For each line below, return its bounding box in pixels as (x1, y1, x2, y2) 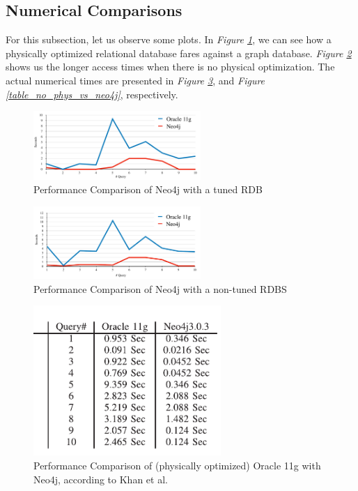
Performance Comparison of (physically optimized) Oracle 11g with (33, 458, 321, 473)
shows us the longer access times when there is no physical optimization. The (6, 59, 335, 74)
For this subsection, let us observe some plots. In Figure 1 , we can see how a (6, 32, 332, 47)
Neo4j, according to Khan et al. (33, 471, 168, 486)
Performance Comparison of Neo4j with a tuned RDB (33, 182, 263, 197)
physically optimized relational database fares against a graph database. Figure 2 (6, 45, 352, 60)
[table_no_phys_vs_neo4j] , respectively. (6, 86, 178, 101)
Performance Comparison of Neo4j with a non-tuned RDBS (33, 281, 287, 296)
